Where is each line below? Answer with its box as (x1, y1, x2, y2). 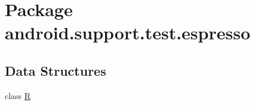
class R (5, 89, 31, 101)
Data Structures (5, 61, 106, 79)
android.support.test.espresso (5, 20, 251, 45)
